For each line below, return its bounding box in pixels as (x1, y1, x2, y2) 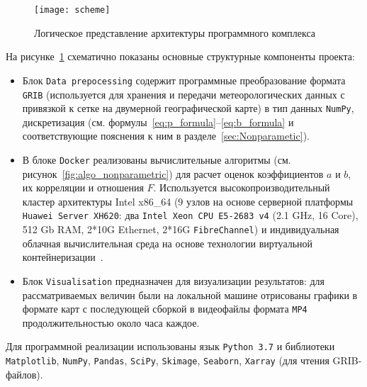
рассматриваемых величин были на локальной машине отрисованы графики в (22, 287, 358, 302)
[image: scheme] (34, 5, 111, 15)
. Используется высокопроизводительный (153, 180, 330, 195)
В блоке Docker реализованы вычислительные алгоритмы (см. (22, 152, 291, 167)
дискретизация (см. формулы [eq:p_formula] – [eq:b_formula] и (22, 114, 294, 129)
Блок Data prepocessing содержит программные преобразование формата (22, 72, 346, 87)
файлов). (6, 366, 43, 381)
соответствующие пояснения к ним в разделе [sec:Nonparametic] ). (22, 128, 310, 143)
